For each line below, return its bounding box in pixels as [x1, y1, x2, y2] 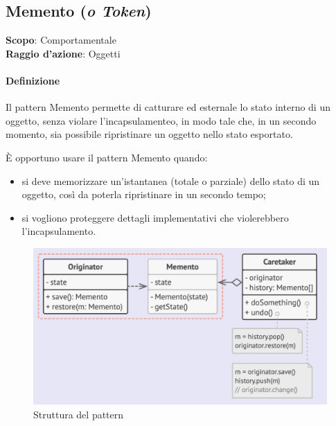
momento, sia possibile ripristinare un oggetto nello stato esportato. [6, 127, 293, 141]
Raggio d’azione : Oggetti [6, 46, 121, 60]
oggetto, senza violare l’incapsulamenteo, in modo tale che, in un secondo [6, 113, 317, 127]
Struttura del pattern [33, 407, 124, 422]
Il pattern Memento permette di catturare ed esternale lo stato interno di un [6, 100, 330, 114]
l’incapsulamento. [21, 224, 96, 238]
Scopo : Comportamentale [6, 33, 116, 47]
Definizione [6, 73, 60, 87]
